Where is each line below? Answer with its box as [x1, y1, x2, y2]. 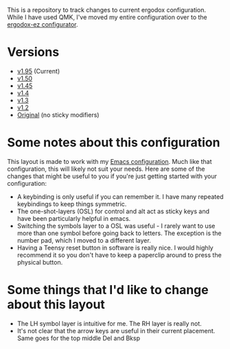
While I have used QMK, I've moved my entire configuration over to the [7, 13, 207, 21]
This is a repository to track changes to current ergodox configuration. [7, 6, 207, 14]
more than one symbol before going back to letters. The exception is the [16, 229, 222, 237]
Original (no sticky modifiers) [16, 110, 100, 119]
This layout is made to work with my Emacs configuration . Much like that [7, 157, 212, 165]
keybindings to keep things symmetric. [16, 200, 127, 208]
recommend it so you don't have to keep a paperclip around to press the [16, 250, 222, 259]
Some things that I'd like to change [7, 282, 209, 298]
